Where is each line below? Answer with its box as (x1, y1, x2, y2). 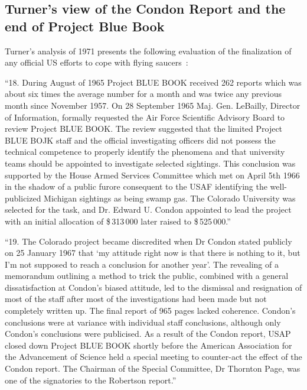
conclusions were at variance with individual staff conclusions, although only (5, 316, 281, 328)
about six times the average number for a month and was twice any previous (5, 87, 282, 100)
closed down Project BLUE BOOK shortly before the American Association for (5, 339, 292, 351)
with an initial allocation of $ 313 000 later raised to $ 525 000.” (5, 214, 231, 227)
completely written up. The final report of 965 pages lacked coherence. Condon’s (5, 304, 296, 317)
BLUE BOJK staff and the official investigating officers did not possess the (5, 134, 276, 146)
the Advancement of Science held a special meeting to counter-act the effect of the (5, 350, 302, 363)
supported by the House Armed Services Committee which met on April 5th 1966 (5, 168, 300, 181)
